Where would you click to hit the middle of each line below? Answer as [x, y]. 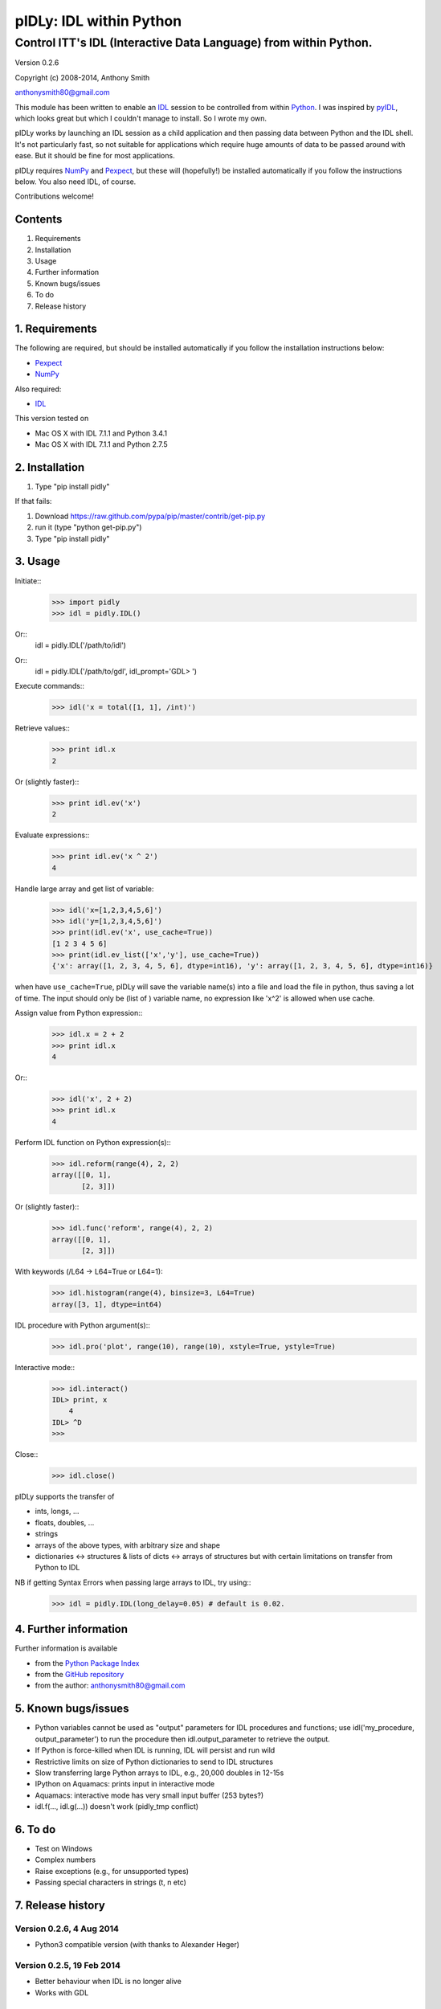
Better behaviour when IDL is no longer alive [108, 1982]
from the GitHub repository [80, 1675]
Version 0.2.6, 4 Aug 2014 [67, 1929]
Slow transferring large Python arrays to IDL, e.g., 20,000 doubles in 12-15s [159, 1773]
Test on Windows [63, 1849]
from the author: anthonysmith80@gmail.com [110, 1686]
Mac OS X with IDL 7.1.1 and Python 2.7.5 [101, 444]
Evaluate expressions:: [52, 835]
